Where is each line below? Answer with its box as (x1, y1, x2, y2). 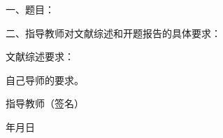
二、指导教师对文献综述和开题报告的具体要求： (6, 25, 221, 40)
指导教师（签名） (6, 96, 84, 111)
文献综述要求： (6, 49, 74, 64)
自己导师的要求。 (6, 72, 84, 87)
